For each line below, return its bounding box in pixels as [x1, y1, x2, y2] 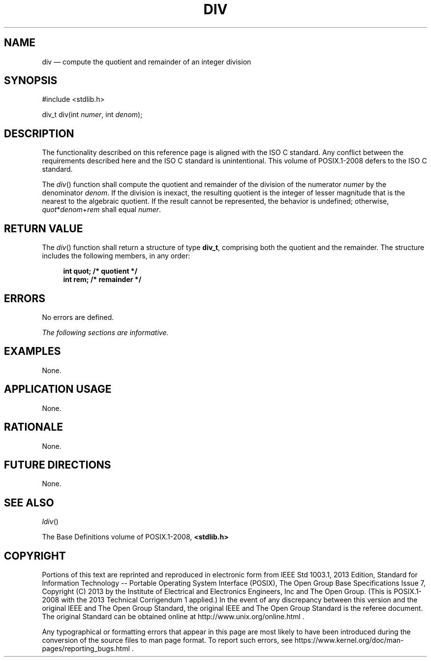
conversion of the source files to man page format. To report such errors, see [42, 636, 293, 645]
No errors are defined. [42, 313, 114, 321]
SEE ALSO [4, 496, 54, 509]
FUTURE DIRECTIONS [4, 458, 111, 471]
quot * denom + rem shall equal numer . [42, 205, 161, 214]
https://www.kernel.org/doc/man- [294, 636, 404, 645]
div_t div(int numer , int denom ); [42, 110, 143, 119]
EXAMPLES [4, 345, 61, 358]
